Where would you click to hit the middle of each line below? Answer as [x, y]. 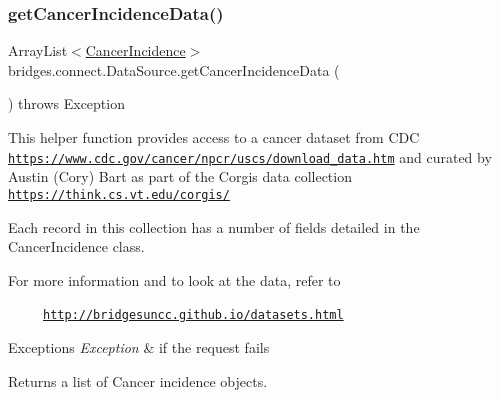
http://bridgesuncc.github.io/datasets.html [193, 315]
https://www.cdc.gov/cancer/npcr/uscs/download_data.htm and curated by [250, 156]
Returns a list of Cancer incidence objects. [138, 380]
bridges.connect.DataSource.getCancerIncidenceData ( [174, 69]
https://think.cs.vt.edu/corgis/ [119, 194]
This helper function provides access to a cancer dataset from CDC [214, 137]
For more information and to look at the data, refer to [174, 279]
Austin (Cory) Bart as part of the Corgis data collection [180, 176]
